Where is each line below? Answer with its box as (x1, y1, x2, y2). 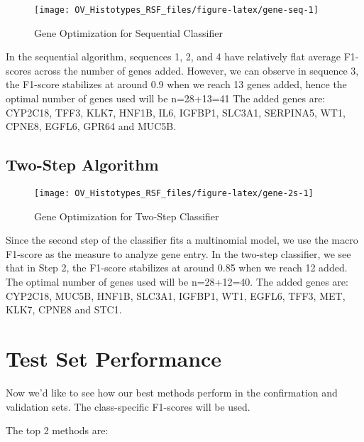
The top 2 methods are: (6, 423, 109, 438)
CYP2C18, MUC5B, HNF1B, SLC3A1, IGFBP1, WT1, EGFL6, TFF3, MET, (6, 288, 346, 303)
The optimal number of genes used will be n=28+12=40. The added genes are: (6, 274, 348, 289)
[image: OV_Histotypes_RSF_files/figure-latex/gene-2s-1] (34, 188, 314, 199)
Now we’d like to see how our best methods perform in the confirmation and (6, 384, 338, 399)
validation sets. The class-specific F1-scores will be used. (6, 399, 250, 414)
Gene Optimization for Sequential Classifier (34, 25, 223, 40)
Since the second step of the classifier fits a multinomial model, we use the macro (6, 232, 358, 247)
